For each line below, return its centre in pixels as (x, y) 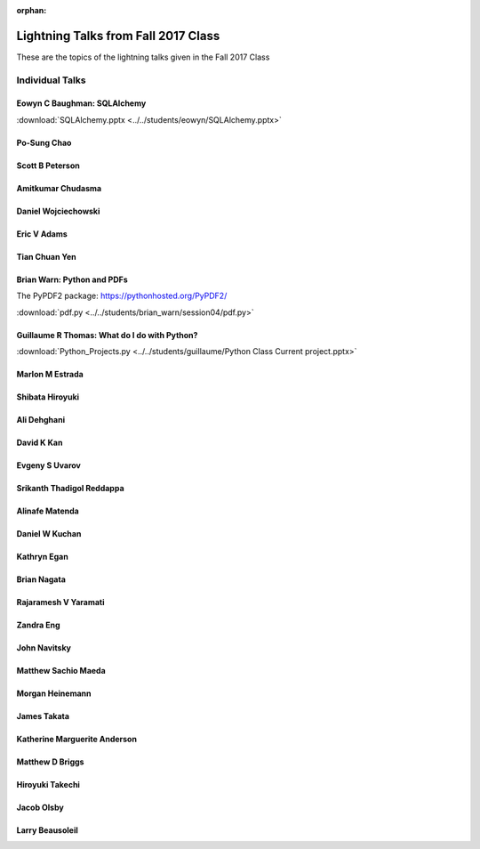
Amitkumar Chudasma (59, 188)
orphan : (32, 10)
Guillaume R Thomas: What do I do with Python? (107, 335)
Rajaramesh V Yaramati (60, 602)
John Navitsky (44, 648)
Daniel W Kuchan (49, 534)
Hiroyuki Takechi (48, 785)
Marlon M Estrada (50, 375)
